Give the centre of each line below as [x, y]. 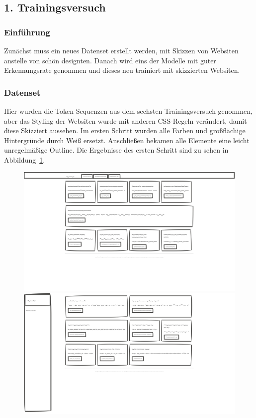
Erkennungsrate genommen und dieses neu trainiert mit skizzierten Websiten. [122, 70]
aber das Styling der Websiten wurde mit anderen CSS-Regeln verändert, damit [126, 120]
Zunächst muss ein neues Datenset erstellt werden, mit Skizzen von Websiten [121, 50]
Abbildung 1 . [25, 159]
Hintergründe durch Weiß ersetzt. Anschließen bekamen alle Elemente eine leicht [127, 140]
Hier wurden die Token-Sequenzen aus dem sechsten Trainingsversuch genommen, [128, 111]
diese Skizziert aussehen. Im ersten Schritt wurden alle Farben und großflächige [125, 130]
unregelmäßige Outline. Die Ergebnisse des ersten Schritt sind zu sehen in [116, 150]
